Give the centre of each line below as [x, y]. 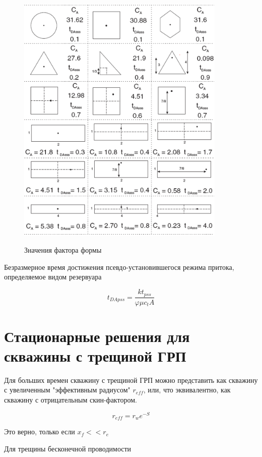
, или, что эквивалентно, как [187, 390]
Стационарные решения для [97, 336]
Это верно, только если [40, 432]
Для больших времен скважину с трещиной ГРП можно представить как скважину [131, 380]
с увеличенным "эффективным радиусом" [67, 390]
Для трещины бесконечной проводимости [68, 448]
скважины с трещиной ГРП [95, 355]
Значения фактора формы [63, 250]
